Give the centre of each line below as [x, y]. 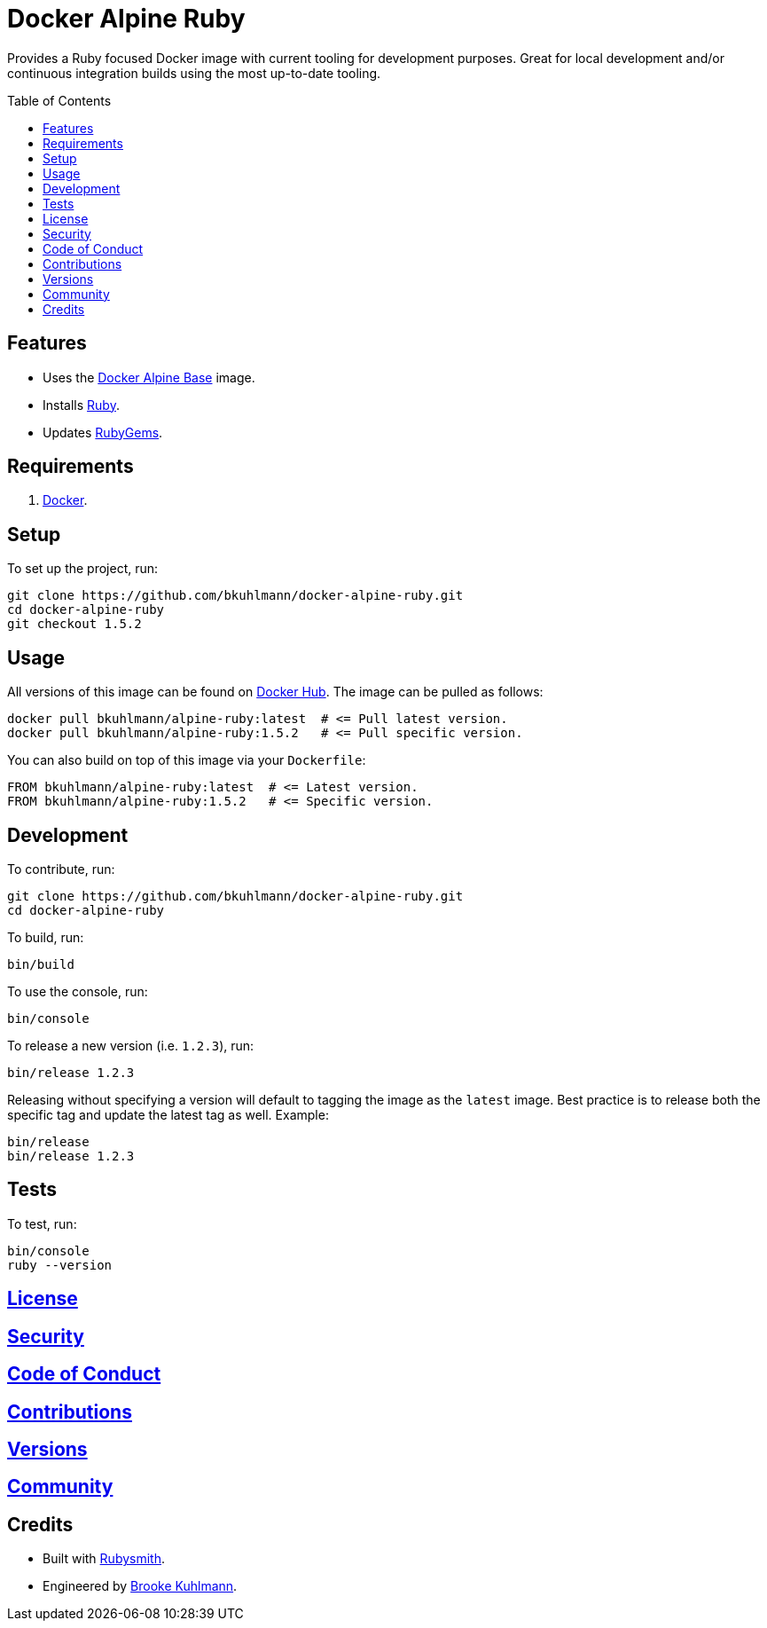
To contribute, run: [61, 869]
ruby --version [60, 1265]
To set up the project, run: [83, 569]
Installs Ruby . [81, 405]
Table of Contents [59, 100]
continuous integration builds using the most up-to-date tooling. [194, 73]
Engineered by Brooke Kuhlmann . [140, 1586]
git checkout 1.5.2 [74, 624]
